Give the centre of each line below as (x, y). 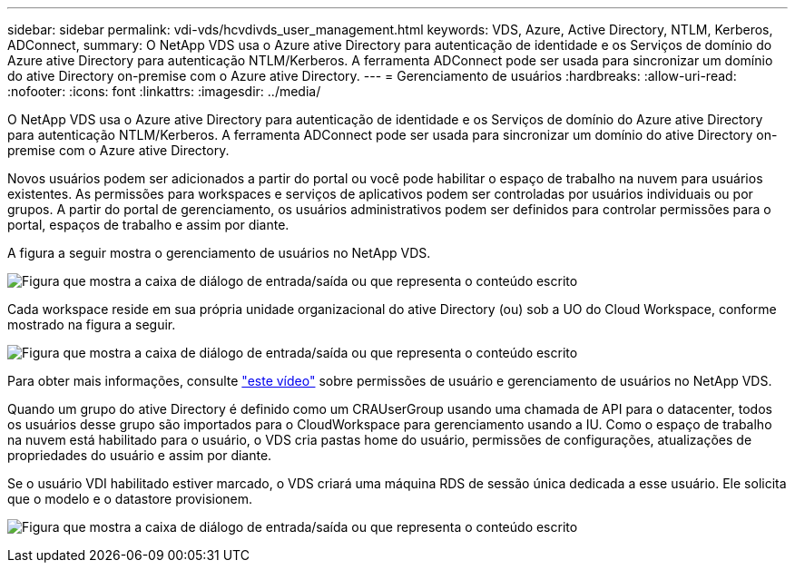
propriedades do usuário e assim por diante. (140, 455)
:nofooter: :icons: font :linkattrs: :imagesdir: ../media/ (164, 91)
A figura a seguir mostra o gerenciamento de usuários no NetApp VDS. (219, 253)
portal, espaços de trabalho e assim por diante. (148, 225)
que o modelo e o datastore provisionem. (130, 499)
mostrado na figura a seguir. (92, 324)
